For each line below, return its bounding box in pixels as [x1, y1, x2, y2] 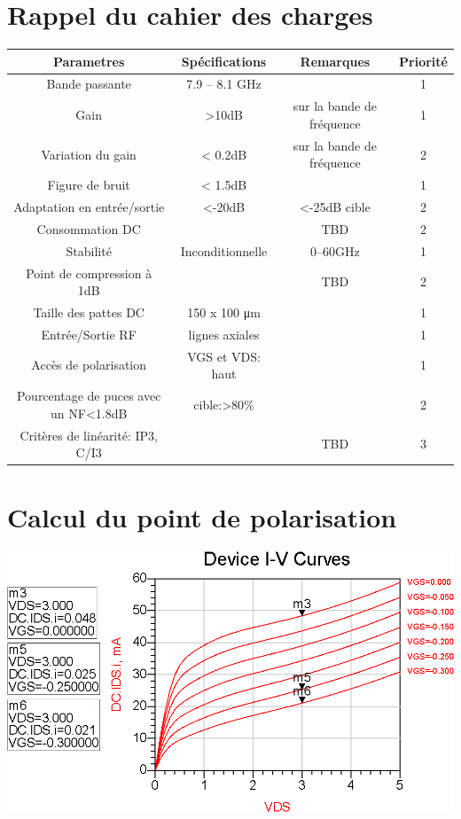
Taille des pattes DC [33, 303, 145, 321]
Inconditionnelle [180, 241, 268, 260]
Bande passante [46, 74, 131, 93]
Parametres [53, 51, 125, 70]
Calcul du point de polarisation [7, 499, 397, 535]
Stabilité [66, 241, 112, 260]
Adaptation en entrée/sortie [13, 198, 165, 216]
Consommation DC [36, 219, 141, 238]
